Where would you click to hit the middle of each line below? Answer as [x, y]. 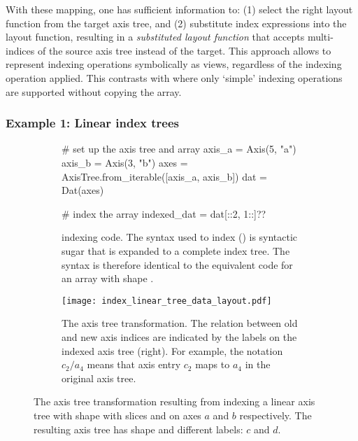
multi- [320, 37]
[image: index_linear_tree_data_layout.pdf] [167, 301]
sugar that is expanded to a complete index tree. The [176, 250]
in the [258, 364]
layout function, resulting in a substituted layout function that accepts [155, 37]
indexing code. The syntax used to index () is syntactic [180, 237]
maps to [213, 364]
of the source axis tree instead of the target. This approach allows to [184, 50]
